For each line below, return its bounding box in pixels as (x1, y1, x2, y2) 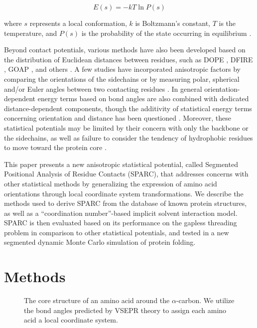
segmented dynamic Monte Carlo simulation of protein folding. (4, 237, 196, 247)
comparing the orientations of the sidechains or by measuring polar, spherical (4, 73, 240, 84)
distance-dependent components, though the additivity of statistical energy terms (4, 103, 252, 113)
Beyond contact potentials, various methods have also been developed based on (4, 44, 246, 55)
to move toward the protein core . (4, 142, 107, 153)
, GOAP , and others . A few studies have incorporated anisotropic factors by (4, 64, 241, 74)
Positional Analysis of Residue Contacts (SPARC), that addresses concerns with (4, 168, 249, 179)
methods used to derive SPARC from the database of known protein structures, (4, 198, 247, 208)
